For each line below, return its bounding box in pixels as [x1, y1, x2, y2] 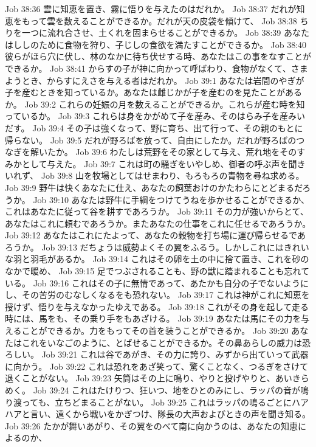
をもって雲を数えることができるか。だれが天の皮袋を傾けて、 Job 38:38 [13, 14, 297, 27]
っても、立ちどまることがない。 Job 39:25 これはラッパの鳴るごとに [21, 395, 292, 408]
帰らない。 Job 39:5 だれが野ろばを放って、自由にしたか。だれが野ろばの [5, 133, 297, 146]
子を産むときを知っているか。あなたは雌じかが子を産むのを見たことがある [5, 86, 303, 99]
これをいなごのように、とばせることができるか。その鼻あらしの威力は [21, 336, 303, 348]
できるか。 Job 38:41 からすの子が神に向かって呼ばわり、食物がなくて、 [5, 61, 291, 74]
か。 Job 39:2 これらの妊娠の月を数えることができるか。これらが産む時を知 [5, 97, 305, 110]
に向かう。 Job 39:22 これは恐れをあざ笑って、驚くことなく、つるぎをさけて [5, 359, 309, 372]
